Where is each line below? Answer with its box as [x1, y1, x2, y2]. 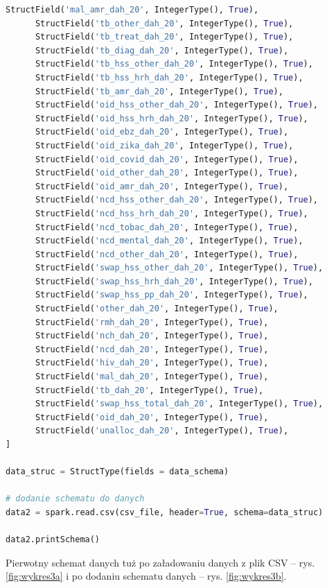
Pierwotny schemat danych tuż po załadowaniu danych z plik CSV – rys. [6, 555, 315, 569]
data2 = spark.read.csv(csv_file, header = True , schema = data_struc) [6, 507, 324, 517]
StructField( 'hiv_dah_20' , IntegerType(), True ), [35, 358, 269, 368]
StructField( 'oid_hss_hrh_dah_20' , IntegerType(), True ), [35, 113, 308, 123]
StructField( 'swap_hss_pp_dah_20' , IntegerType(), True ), [35, 290, 308, 300]
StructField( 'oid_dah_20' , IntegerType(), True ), [35, 412, 269, 422]
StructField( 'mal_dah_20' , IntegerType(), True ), [35, 372, 269, 382]
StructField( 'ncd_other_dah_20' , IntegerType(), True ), [35, 249, 299, 259]
